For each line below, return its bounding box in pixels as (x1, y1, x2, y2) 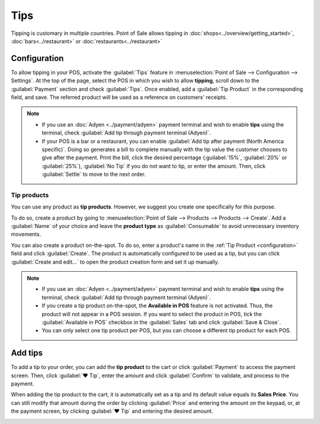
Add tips (11, 348, 43, 358)
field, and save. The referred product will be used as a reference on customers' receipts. (11, 94, 228, 101)
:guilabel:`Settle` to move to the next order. (41, 171, 146, 178)
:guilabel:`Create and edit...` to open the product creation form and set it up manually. (11, 258, 219, 265)
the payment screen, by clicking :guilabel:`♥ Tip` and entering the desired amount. (11, 407, 213, 415)
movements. (11, 231, 41, 238)
